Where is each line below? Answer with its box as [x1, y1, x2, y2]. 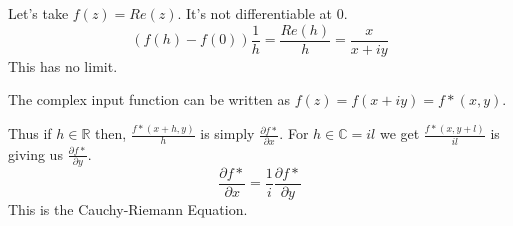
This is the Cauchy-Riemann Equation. [8, 198, 248, 219]
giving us [8, 143, 63, 164]
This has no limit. [8, 55, 118, 76]
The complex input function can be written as [8, 89, 291, 110]
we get [379, 123, 420, 144]
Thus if [8, 123, 52, 144]
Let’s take [8, 3, 69, 23]
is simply [200, 123, 255, 144]
